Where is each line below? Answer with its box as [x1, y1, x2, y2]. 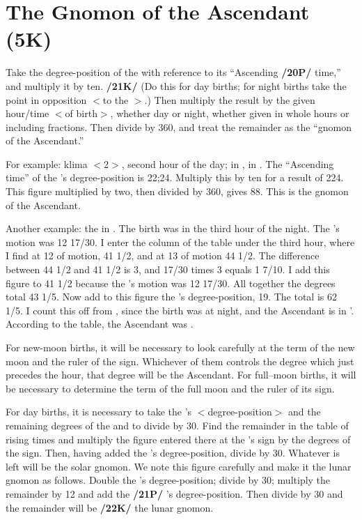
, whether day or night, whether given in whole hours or [110, 106, 349, 121]
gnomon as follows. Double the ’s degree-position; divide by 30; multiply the [6, 473, 331, 487]
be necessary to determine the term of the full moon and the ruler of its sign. [6, 381, 335, 395]
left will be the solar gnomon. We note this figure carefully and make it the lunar [6, 459, 352, 473]
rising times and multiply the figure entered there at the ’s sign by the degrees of [6, 431, 351, 446]
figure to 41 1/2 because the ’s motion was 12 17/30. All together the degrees [6, 275, 336, 290]
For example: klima [6, 156, 88, 171]
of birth [65, 106, 97, 121]
